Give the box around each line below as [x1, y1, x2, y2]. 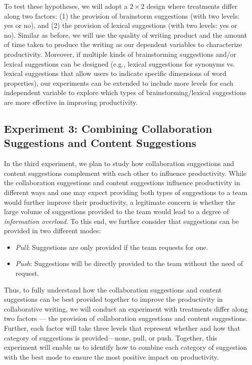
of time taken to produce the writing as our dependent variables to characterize [4, 39, 242, 49]
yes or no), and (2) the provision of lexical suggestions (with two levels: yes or [4, 20, 237, 30]
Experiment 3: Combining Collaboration [4, 121, 212, 136]
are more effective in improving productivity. [4, 97, 138, 107]
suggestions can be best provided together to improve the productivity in [4, 294, 223, 304]
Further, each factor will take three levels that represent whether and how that [4, 323, 240, 333]
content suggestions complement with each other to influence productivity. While [4, 168, 247, 178]
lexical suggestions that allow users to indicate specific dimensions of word [4, 68, 227, 78]
